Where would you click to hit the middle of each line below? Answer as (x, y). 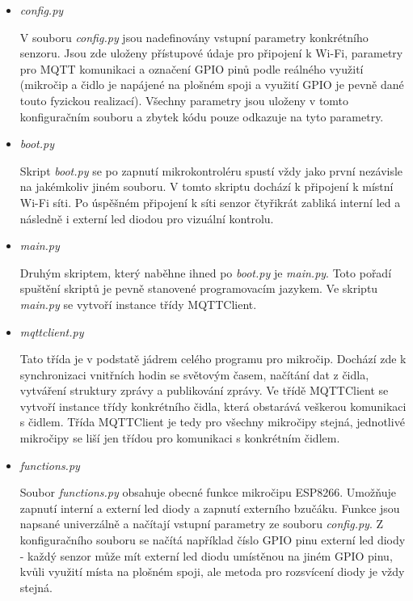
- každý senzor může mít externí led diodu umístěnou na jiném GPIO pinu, (206, 555)
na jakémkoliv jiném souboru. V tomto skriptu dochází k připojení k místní (206, 186)
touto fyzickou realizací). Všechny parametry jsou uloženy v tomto (184, 100)
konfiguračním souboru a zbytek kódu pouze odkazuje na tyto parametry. (202, 116)
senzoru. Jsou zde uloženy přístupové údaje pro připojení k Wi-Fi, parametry (211, 53)
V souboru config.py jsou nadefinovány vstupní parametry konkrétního (194, 37)
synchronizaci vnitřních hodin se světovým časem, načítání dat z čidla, (194, 374)
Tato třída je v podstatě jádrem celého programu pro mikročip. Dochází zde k (213, 359)
